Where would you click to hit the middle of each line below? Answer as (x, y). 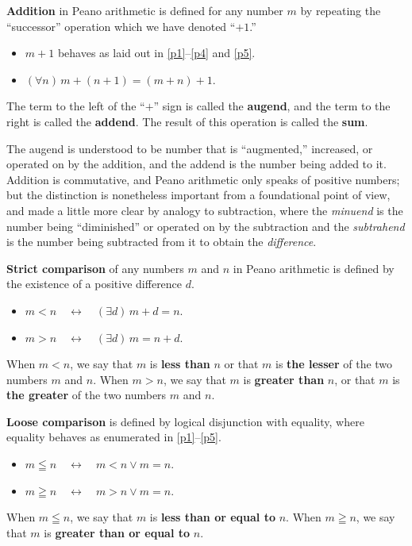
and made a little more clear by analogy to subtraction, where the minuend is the (205, 210)
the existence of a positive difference (94, 284)
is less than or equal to (212, 517)
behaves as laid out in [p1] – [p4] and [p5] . (156, 53)
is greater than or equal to (117, 532)
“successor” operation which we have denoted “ (121, 26)
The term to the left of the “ (76, 106)
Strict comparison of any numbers (95, 268)
